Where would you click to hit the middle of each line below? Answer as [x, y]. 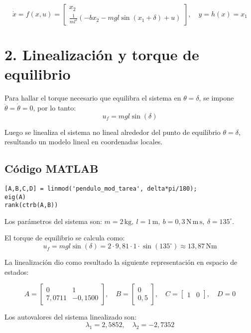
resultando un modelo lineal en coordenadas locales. [84, 142]
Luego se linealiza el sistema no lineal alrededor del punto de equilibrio [113, 132]
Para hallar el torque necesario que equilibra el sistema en [93, 98]
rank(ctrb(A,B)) [31, 205]
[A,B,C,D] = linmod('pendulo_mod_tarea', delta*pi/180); [101, 188]
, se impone [216, 98]
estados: [17, 272]
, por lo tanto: [55, 107]
